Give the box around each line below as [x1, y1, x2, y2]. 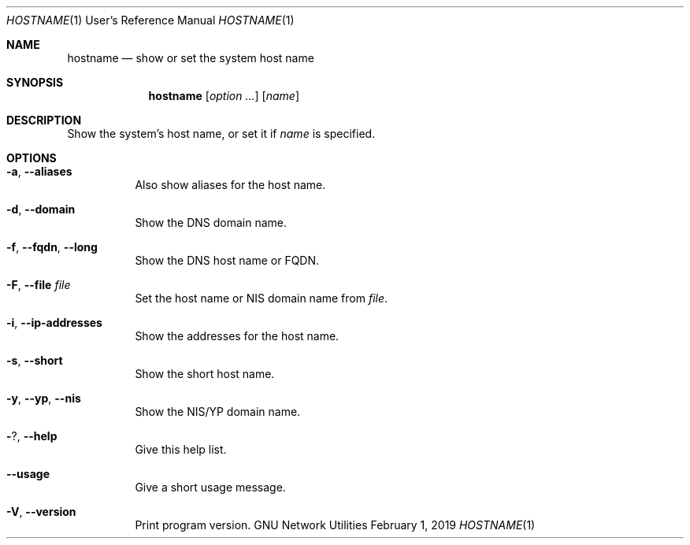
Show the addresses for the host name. [135, 329, 339, 343]
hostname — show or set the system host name [67, 51, 314, 65]
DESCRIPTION [6, 113, 82, 127]
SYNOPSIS [6, 76, 64, 89]
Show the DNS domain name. [135, 216, 287, 229]
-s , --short [6, 354, 63, 367]
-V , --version [6, 505, 76, 518]
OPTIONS [6, 151, 57, 165]
